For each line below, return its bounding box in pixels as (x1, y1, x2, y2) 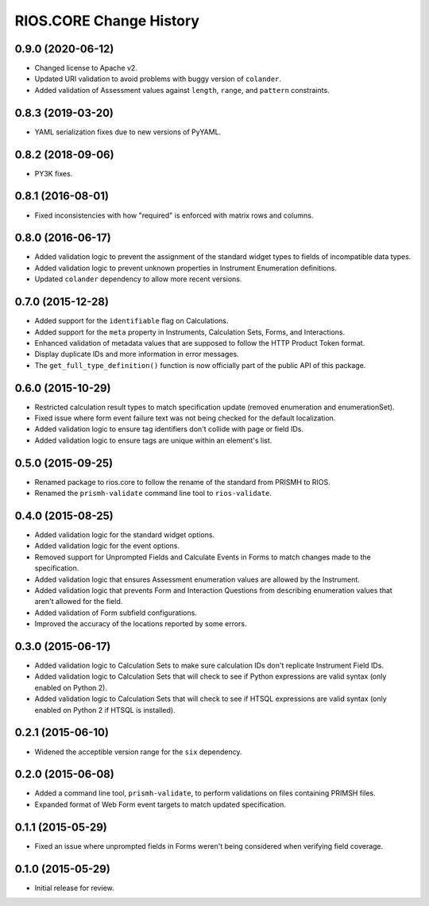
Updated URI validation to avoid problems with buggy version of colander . (34, 74, 282, 83)
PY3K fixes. (34, 168, 73, 178)
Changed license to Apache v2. (34, 64, 138, 73)
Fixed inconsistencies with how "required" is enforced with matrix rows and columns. (34, 211, 314, 220)
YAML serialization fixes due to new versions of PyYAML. (34, 127, 222, 137)
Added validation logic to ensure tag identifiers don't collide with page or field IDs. (34, 424, 303, 434)
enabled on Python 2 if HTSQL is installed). (34, 705, 176, 714)
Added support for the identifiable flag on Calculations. (34, 316, 229, 326)
